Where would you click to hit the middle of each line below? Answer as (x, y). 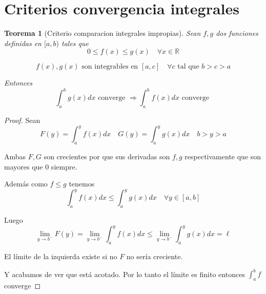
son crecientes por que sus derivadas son (107, 156)
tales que (75, 43)
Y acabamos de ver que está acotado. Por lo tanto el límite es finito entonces (125, 274)
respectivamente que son (223, 156)
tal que (188, 67)
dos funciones (237, 33)
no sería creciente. (155, 256)
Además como (26, 184)
